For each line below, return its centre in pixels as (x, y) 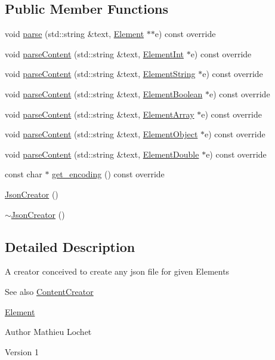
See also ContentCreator (49, 291)
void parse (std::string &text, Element (75, 34)
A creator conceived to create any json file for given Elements (117, 271)
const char (24, 174)
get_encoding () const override (108, 174)
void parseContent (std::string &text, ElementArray (100, 114)
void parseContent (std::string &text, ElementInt (94, 53)
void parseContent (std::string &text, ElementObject (101, 134)
